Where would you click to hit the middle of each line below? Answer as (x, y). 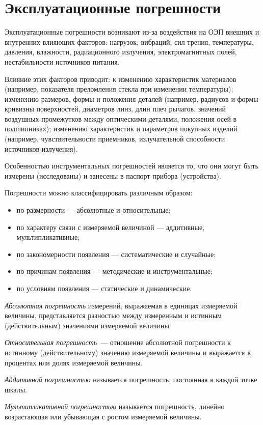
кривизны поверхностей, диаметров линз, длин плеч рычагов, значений (115, 109)
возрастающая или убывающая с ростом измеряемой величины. (103, 416)
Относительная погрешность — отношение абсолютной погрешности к (118, 342)
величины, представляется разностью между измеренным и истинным (113, 315)
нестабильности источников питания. (62, 61)
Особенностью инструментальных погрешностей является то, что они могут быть (131, 166)
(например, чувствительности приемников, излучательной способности (115, 139)
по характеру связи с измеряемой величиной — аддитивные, (111, 227)
